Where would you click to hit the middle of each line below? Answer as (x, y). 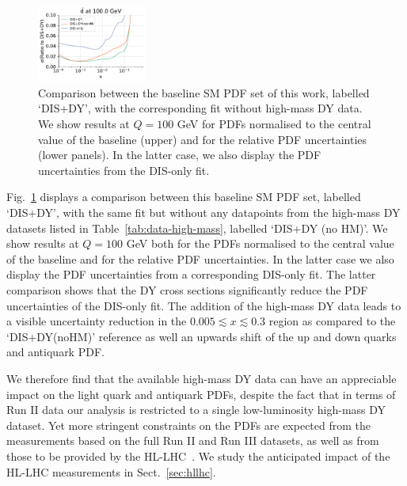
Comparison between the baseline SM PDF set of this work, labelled (204, 92)
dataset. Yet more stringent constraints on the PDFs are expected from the (189, 425)
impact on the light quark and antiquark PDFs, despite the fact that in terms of (201, 394)
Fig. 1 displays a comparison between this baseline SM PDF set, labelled (184, 197)
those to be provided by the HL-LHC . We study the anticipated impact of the (198, 456)
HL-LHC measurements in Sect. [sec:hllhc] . (111, 471)
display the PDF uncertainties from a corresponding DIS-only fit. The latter (191, 274)
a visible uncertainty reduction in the (97, 321)
